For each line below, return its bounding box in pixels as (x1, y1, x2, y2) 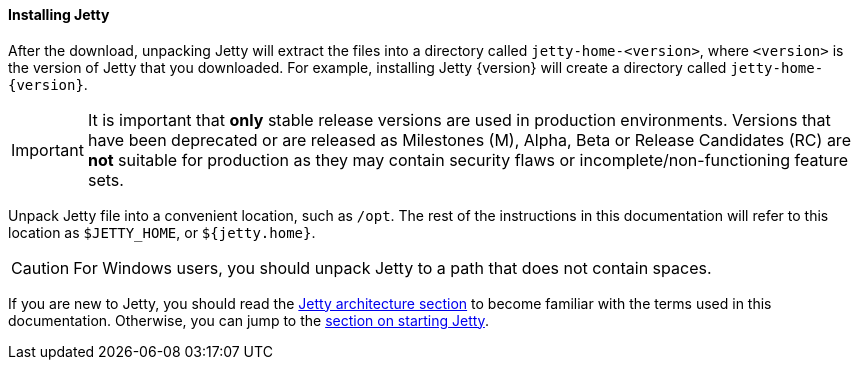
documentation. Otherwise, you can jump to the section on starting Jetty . (8, 311, 489, 329)
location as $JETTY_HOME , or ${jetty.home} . (8, 223, 316, 241)
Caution (11, 257, 70, 278)
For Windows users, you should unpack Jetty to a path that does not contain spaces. (73, 257, 712, 278)
